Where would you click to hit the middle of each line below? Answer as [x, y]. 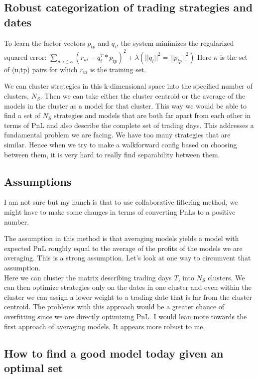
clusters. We [226, 277]
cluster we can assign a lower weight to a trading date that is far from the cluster [128, 297]
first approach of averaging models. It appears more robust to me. [105, 326]
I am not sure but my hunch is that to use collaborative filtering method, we [121, 202]
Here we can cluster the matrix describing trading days [88, 277]
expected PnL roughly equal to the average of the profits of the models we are [123, 248]
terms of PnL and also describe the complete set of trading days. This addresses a [129, 125]
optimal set [34, 367]
